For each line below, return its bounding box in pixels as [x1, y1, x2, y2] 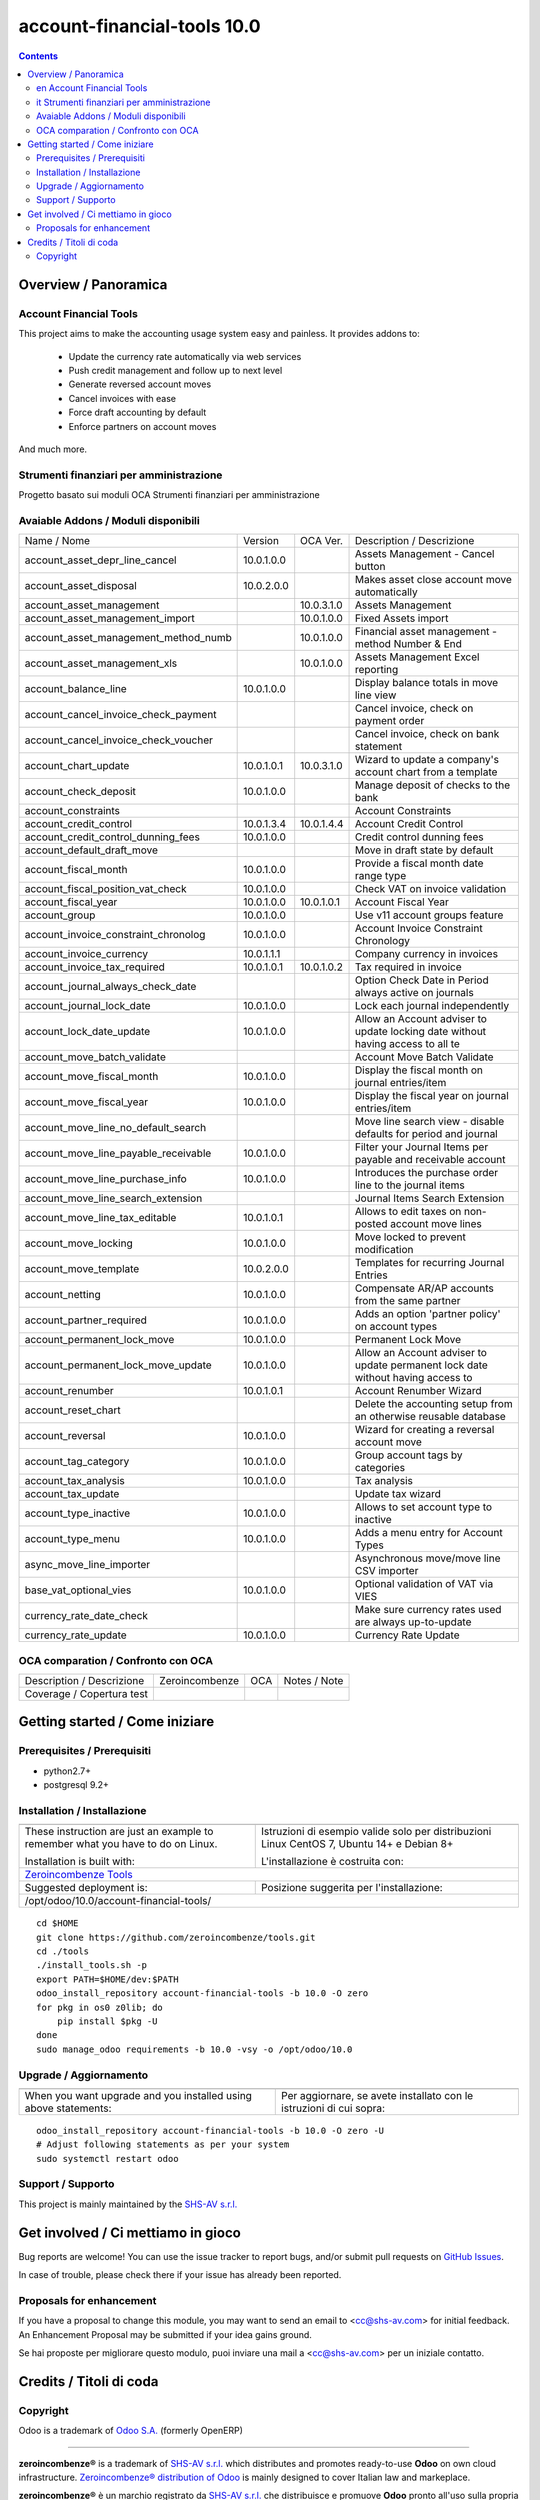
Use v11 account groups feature [354, 908, 504, 922]
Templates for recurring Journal [354, 1256, 505, 1270]
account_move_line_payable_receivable [24, 1146, 212, 1160]
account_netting [24, 1288, 101, 1302]
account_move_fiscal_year [24, 1095, 149, 1109]
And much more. [18, 443, 88, 455]
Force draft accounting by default [68, 406, 207, 419]
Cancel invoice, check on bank [354, 727, 500, 741]
